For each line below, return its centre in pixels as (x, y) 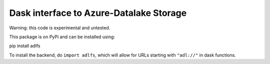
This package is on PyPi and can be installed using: (62, 37)
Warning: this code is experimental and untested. (60, 28)
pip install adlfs (25, 46)
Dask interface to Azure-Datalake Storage (98, 13)
